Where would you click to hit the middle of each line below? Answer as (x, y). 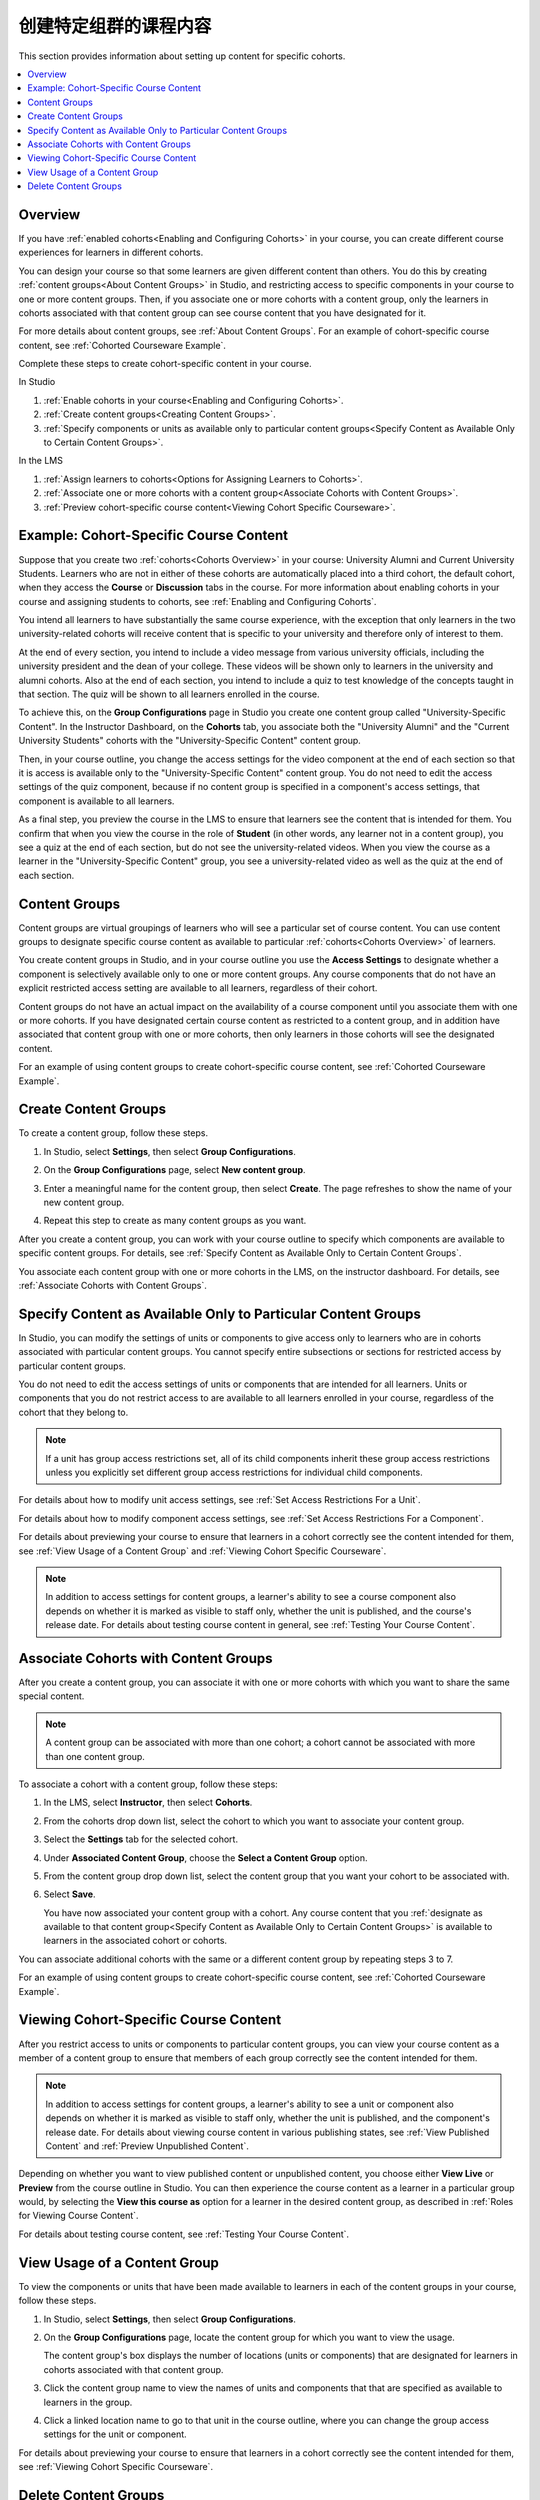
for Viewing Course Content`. (78, 2216)
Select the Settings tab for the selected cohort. (141, 1839)
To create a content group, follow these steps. (113, 1133)
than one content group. (95, 1756)
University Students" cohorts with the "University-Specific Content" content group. (190, 741)
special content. (51, 1696)
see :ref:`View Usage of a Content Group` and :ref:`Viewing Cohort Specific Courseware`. (202, 1551)
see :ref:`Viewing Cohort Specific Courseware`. (116, 2467)
